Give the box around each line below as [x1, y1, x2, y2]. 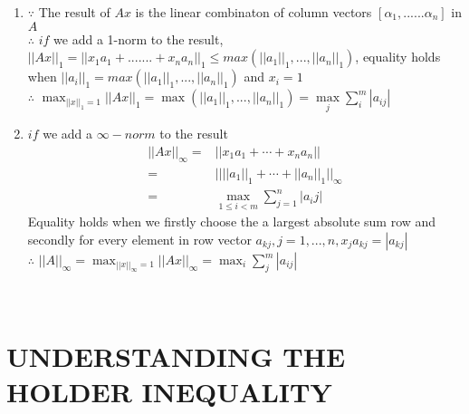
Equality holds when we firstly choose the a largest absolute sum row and [27, 212, 436, 231]
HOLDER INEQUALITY [6, 372, 332, 409]
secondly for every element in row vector [27, 230, 252, 248]
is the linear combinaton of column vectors [135, 3, 372, 21]
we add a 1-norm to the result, [53, 29, 224, 48]
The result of [38, 3, 110, 21]
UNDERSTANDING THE [6, 337, 346, 374]
